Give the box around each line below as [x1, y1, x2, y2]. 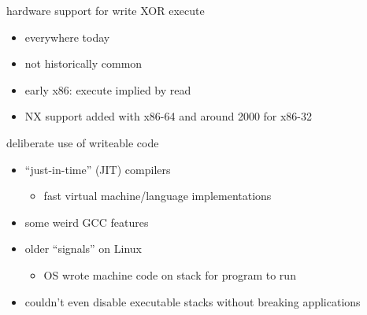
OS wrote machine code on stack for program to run [43, 266, 296, 283]
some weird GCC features [24, 213, 149, 230]
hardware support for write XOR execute [6, 2, 205, 18]
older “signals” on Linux [24, 240, 142, 257]
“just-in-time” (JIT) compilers [24, 161, 171, 177]
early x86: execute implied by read [24, 81, 191, 98]
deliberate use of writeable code [6, 134, 159, 150]
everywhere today [24, 28, 110, 45]
